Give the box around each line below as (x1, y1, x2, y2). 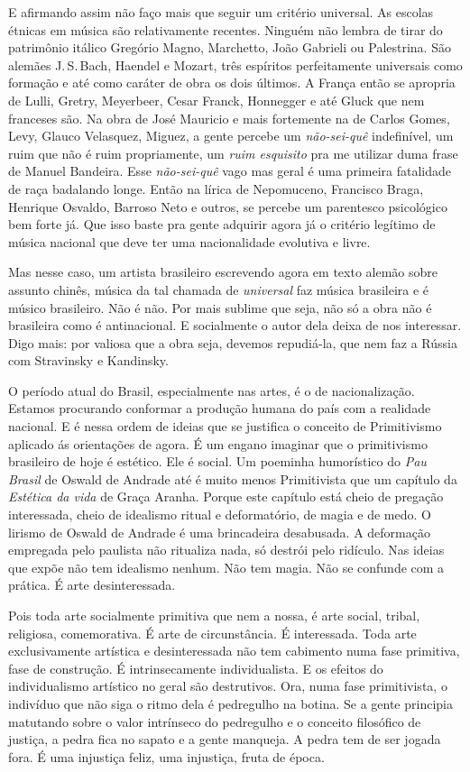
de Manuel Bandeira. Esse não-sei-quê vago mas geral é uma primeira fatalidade (8, 161, 451, 180)
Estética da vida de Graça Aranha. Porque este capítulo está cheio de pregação (8, 487, 444, 506)
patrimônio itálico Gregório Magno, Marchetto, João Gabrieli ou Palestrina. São (8, 38, 451, 57)
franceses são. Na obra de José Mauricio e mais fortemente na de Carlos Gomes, (8, 108, 450, 127)
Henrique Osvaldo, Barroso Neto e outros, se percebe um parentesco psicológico (8, 197, 447, 216)
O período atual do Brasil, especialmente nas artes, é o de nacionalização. (8, 381, 415, 400)
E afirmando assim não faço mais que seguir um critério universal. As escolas (8, 3, 434, 21)
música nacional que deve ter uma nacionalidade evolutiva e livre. (8, 232, 371, 251)
